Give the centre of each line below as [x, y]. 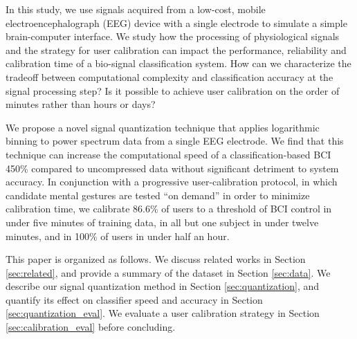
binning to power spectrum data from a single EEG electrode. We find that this [175, 141]
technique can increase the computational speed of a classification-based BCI [168, 154]
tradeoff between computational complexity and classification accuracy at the [170, 76]
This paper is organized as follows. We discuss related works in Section [156, 259]
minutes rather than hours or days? [81, 104]
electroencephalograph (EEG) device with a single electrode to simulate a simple [176, 22]
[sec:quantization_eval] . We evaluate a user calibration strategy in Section [163, 313]
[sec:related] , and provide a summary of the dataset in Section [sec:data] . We [168, 272]
